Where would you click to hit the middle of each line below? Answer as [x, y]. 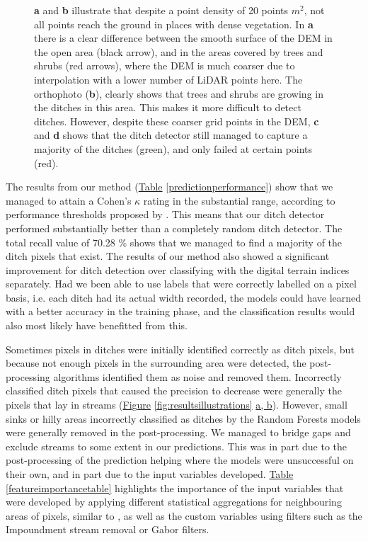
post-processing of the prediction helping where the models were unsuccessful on [180, 460]
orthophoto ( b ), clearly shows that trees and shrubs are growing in [179, 93]
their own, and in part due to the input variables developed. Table [150, 474]
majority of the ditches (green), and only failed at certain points [173, 148]
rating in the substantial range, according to [239, 200]
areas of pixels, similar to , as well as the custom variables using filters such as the [184, 515]
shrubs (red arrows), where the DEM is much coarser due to [165, 66]
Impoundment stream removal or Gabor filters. [108, 529]
